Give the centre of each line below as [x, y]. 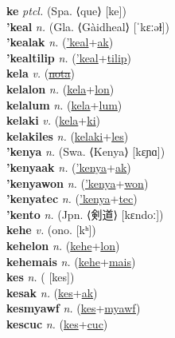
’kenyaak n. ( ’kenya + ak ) [69, 167]
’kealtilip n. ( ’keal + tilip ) [69, 57]
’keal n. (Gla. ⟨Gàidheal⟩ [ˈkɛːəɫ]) [88, 26]
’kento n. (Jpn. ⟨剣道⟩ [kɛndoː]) [85, 214]
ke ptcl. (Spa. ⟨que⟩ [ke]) [66, 10]
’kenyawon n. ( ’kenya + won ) [78, 183]
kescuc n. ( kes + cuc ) [57, 323]
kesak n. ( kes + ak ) [52, 292]
